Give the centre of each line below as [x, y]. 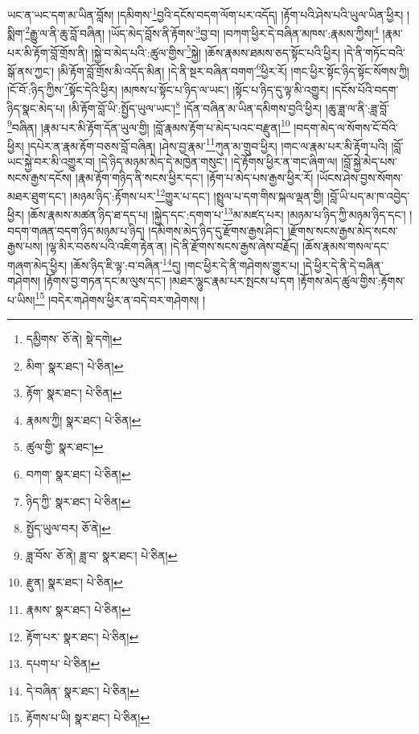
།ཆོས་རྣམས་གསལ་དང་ [346, 246]
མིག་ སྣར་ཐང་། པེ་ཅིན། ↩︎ [75, 365]
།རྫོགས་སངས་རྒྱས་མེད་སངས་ [343, 230]
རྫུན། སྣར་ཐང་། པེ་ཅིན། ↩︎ [74, 582]
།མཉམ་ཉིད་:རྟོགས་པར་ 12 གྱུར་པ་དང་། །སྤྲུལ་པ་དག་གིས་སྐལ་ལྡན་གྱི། [197, 195]
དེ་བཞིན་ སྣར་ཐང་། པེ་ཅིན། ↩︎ [82, 690]
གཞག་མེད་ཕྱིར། [37, 265]
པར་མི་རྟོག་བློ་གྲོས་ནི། [48, 52]
